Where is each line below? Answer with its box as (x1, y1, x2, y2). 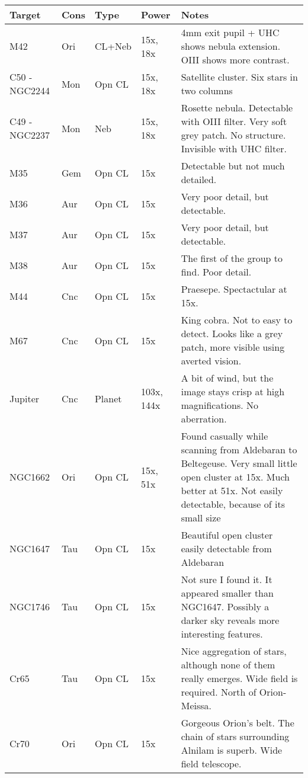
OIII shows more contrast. (181, 53, 290, 66)
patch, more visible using (181, 340, 285, 354)
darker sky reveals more (181, 613, 280, 627)
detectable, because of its (181, 497, 285, 511)
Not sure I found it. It (181, 572, 272, 586)
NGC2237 (9, 128, 50, 142)
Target (9, 8, 41, 21)
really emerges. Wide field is (181, 671, 298, 685)
